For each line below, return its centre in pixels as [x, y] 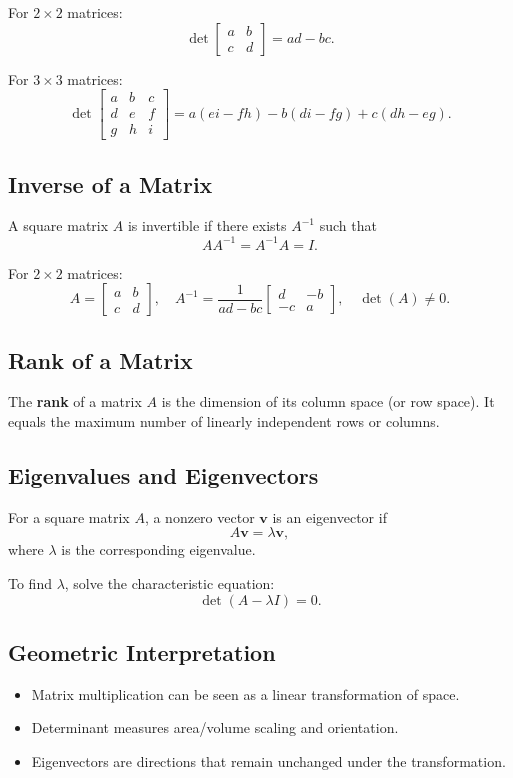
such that [348, 225]
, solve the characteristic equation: [169, 582]
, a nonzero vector [199, 516]
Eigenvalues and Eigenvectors [163, 474]
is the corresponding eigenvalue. [158, 549]
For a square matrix [69, 516]
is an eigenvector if [329, 516]
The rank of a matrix [75, 401]
